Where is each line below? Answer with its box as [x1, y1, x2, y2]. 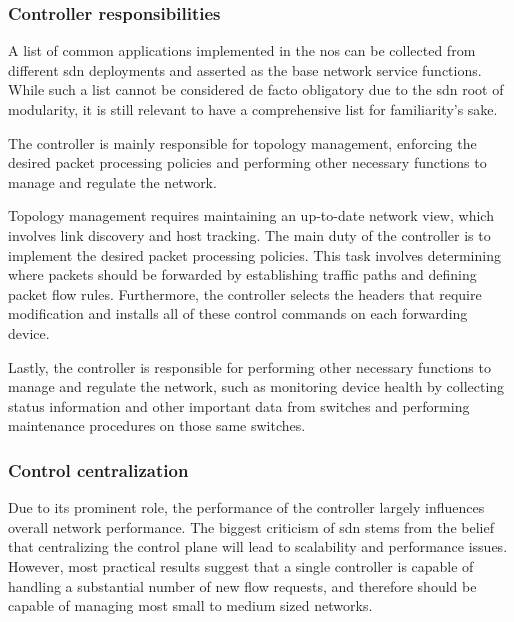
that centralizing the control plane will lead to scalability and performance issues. [8, 536, 508, 557]
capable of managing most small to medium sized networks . [8, 595, 373, 616]
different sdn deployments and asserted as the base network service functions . [8, 59, 482, 80]
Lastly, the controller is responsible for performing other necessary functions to [8, 356, 491, 377]
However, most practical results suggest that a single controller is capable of [8, 555, 474, 576]
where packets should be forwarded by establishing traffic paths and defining [8, 264, 477, 285]
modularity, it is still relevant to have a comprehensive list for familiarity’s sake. [8, 99, 498, 119]
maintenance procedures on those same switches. [8, 415, 306, 436]
